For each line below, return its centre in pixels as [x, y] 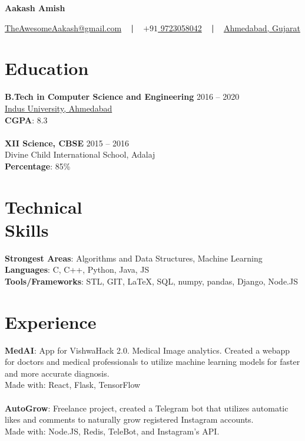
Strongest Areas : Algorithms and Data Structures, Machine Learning [134, 258]
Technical [44, 206]
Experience [51, 321]
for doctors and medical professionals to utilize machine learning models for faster [152, 362]
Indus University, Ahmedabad [59, 108]
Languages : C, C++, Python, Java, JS [77, 269]
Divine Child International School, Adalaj [80, 154]
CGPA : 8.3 [26, 120]
